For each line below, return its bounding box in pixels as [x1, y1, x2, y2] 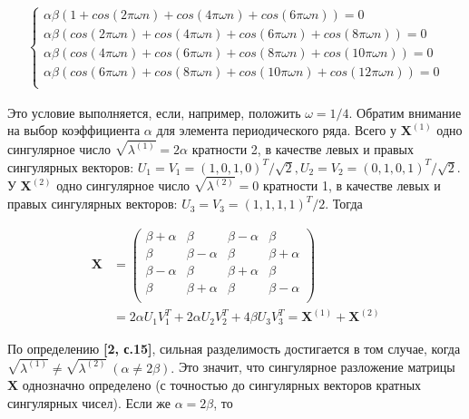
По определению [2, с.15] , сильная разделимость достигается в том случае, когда [7, 338, 461, 357]
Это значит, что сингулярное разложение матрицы [178, 357, 455, 376]
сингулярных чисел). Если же [7, 393, 171, 412]
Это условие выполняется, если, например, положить [7, 102, 301, 122]
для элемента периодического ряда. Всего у [156, 121, 397, 140]
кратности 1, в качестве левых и [262, 176, 441, 195]
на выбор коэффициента [7, 121, 141, 140]
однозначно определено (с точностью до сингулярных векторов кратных [22, 375, 422, 395]
